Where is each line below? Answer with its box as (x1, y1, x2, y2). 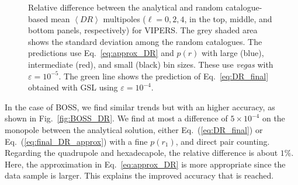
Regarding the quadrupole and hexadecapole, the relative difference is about (5, 146, 278, 159)
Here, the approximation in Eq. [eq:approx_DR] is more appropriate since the (5, 158, 286, 170)
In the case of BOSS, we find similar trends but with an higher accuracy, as (5, 100, 275, 113)
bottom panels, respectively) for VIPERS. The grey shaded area (28, 24, 258, 36)
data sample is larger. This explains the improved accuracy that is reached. (5, 169, 274, 181)
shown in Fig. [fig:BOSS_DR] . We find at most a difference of (5, 112, 228, 124)
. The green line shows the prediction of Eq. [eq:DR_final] (58, 69, 269, 82)
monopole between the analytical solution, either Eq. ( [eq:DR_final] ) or (5, 123, 263, 135)
